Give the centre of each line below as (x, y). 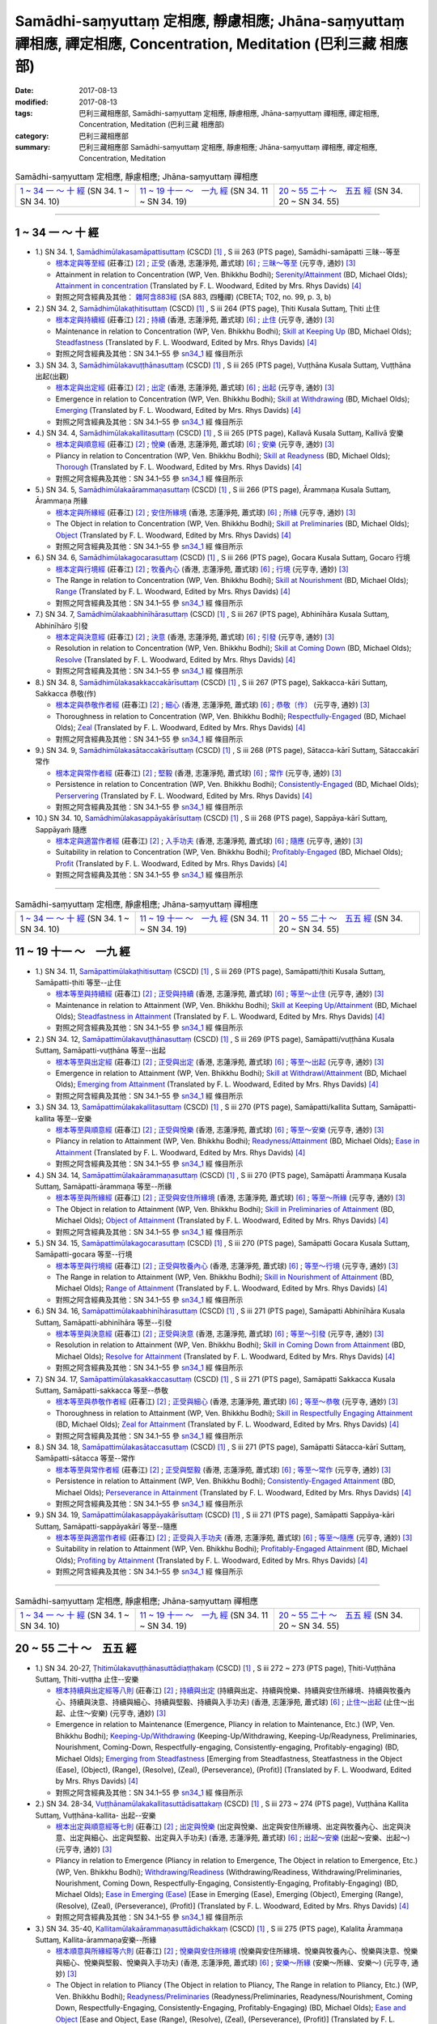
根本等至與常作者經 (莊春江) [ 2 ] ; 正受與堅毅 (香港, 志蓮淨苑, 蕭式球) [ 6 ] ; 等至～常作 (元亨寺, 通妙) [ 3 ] (223, 1469)
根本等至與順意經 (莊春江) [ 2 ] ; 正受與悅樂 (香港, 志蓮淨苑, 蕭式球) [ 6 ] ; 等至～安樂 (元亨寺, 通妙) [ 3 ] (220, 1130)
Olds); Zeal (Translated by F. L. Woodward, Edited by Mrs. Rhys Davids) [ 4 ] (180, 728)
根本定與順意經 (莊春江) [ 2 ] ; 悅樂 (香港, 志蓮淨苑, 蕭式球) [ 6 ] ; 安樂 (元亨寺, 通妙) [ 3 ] (195, 444)
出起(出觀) (52, 376)
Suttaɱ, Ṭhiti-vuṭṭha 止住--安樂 (87, 1679)
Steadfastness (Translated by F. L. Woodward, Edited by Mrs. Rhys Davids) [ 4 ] (186, 342)
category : (32, 136)
